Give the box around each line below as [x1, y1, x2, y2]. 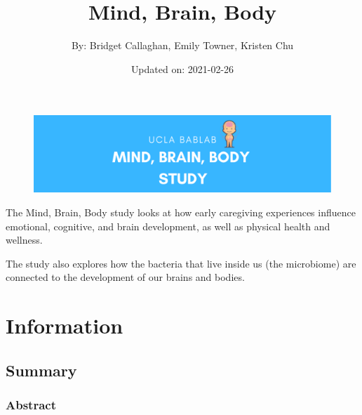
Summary [6, 359, 77, 381]
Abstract [6, 396, 56, 414]
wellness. [6, 232, 43, 247]
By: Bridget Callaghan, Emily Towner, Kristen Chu [71, 38, 294, 53]
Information [6, 311, 123, 340]
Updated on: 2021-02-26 [130, 61, 234, 76]
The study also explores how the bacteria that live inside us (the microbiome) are [6, 256, 356, 270]
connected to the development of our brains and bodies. [6, 270, 245, 284]
